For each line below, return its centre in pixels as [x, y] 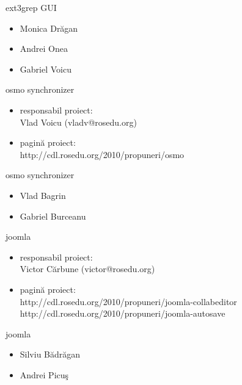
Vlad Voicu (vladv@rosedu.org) [78, 122]
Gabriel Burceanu [53, 216]
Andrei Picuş [44, 374]
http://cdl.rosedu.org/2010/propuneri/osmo [102, 154]
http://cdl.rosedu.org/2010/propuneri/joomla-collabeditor [128, 301]
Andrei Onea [44, 49]
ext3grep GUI [31, 7]
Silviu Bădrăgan [50, 354]
